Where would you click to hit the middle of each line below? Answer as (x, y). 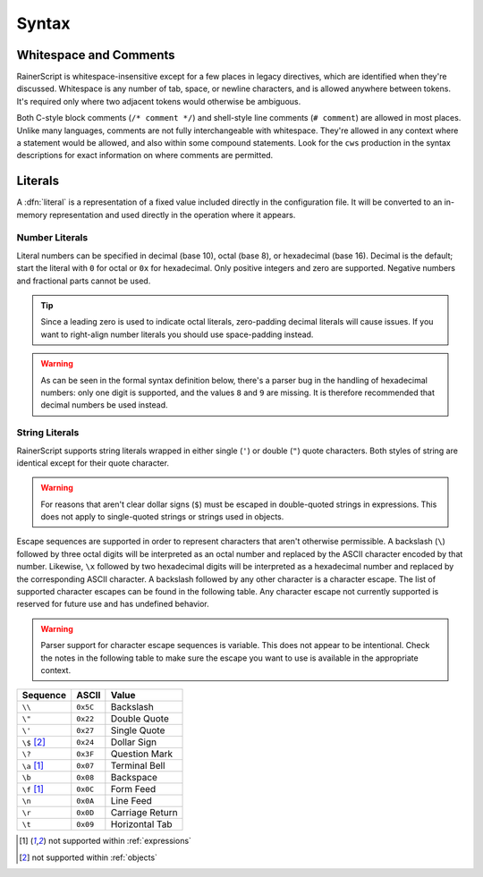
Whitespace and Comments (96, 55)
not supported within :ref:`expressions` (120, 841)
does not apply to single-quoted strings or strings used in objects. (162, 517)
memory (32, 215)
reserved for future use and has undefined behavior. (113, 604)
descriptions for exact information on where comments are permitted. (145, 156)
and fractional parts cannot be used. (84, 281)
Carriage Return (144, 813)
